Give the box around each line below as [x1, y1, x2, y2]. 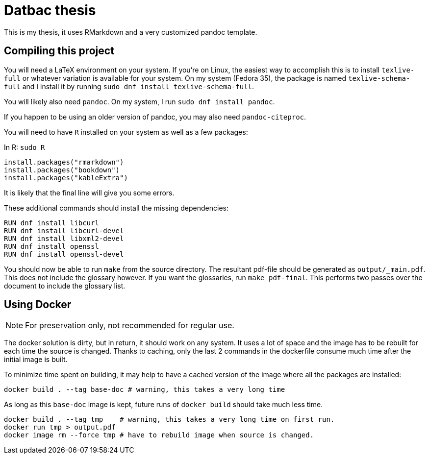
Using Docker [4, 298, 72, 311]
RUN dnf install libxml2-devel [4, 234, 124, 242]
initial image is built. [4, 355, 68, 364]
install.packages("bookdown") [4, 166, 120, 174]
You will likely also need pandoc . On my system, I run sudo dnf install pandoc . [4, 97, 275, 106]
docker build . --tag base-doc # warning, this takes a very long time [4, 386, 285, 394]
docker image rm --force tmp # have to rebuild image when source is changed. [4, 431, 314, 439]
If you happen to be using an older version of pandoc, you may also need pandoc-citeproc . [4, 112, 306, 121]
